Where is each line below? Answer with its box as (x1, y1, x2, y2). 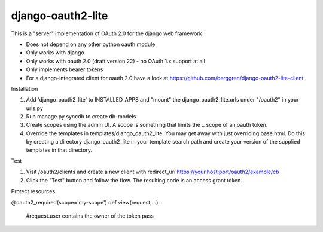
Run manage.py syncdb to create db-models (26, 113, 136, 120)
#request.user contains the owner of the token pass (26, 212, 154, 219)
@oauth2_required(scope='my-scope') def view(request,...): (11, 199, 160, 206)
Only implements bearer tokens (26, 66, 103, 73)
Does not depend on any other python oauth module (26, 41, 156, 48)
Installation (11, 85, 38, 92)
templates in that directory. (26, 146, 93, 154)
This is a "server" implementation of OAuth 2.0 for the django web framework (11, 30, 203, 37)
